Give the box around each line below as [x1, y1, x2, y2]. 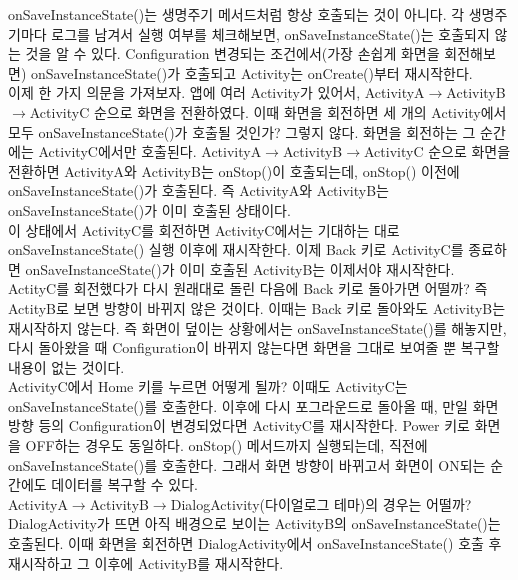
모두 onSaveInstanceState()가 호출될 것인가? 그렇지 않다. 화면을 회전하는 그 [8, 121, 476, 142]
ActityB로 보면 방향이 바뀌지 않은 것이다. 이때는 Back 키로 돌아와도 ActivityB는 [8, 297, 506, 318]
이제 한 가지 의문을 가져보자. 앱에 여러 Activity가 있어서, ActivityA [8, 82, 425, 103]
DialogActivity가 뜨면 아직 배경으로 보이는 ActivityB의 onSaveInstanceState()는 [8, 513, 501, 534]
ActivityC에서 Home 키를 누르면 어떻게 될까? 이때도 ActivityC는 [8, 376, 408, 397]
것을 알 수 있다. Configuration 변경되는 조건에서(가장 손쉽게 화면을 [25, 43, 440, 64]
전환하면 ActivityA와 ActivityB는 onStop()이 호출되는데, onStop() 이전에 [8, 160, 460, 181]
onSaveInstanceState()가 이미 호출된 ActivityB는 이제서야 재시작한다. [25, 258, 455, 279]
